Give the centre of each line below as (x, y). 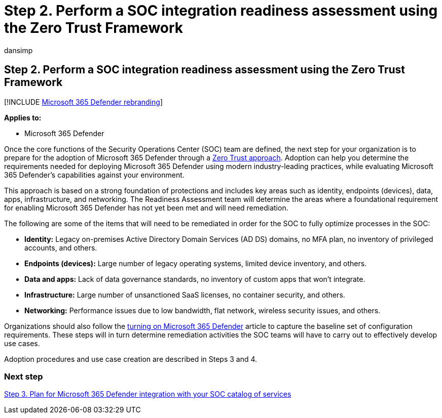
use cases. (22, 343)
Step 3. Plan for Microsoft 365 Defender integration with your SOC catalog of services (148, 394)
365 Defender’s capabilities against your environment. (94, 175)
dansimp (19, 50)
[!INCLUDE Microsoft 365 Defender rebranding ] (84, 102)
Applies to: (23, 117)
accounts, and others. (61, 247)
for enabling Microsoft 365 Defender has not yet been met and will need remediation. (146, 207)
